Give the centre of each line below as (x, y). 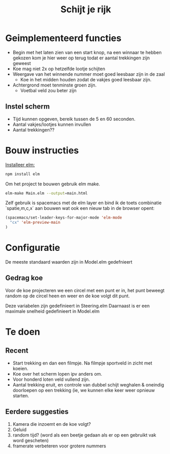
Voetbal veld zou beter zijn (48, 90)
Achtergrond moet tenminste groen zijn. (55, 85)
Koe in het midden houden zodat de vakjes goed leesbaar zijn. (86, 79)
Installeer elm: (20, 164)
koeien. (20, 368)
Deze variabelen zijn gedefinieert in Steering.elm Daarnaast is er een (77, 306)
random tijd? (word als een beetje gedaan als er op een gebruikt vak (84, 435)
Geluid (20, 429)
